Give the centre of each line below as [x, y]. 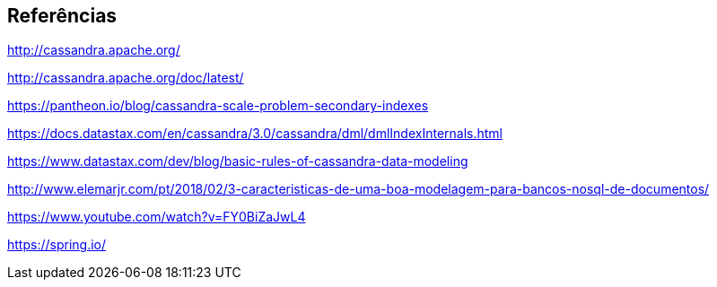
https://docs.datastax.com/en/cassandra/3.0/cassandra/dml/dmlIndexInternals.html [255, 134]
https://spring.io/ [57, 245]
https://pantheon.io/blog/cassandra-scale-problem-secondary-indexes [218, 106]
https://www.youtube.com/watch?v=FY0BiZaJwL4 [157, 217]
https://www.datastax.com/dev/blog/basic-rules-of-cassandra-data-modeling [238, 161]
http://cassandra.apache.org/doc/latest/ [126, 78]
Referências [62, 16]
